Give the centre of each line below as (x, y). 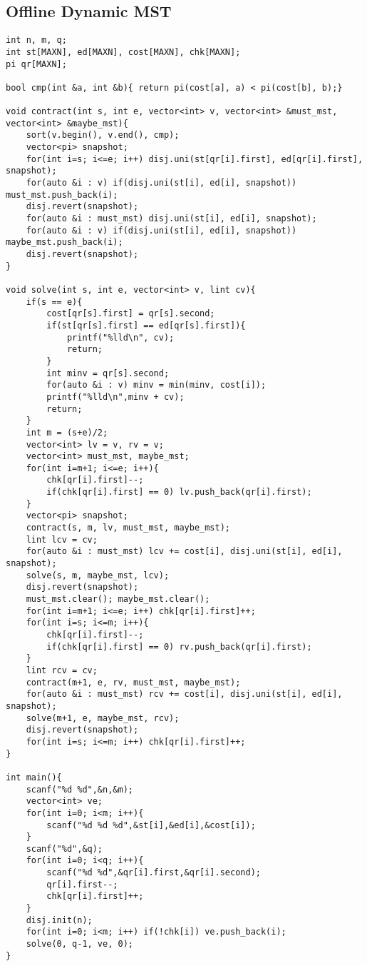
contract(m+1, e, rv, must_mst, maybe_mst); (133, 682)
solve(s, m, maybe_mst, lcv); (98, 575)
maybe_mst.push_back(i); (64, 242)
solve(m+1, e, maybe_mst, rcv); (103, 718)
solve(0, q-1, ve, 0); (79, 944)
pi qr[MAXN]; (36, 64)
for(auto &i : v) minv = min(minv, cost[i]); (156, 385)
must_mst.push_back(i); (62, 195)
